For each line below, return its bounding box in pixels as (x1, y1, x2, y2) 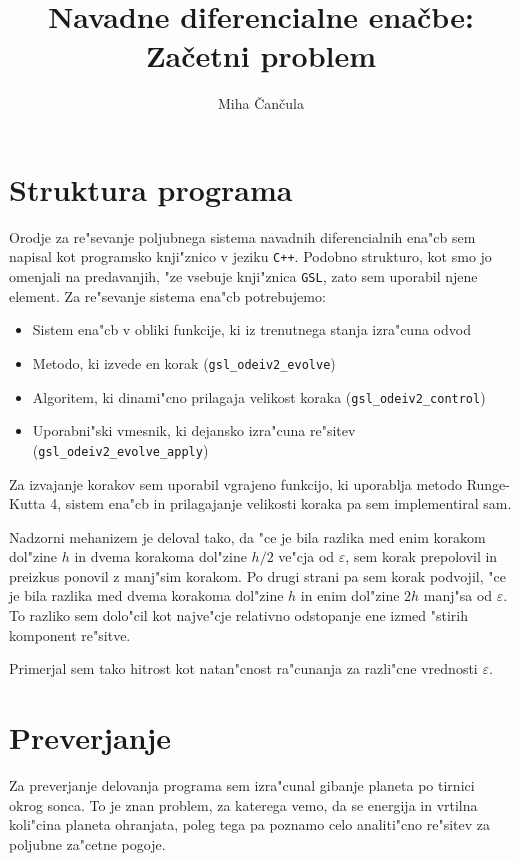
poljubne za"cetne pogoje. (9, 833, 166, 854)
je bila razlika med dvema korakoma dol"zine (9, 585, 284, 606)
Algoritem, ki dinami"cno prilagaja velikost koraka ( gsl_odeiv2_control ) (32, 386, 486, 407)
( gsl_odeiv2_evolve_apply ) (32, 439, 209, 460)
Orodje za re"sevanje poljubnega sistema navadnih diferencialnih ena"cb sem (9, 226, 476, 247)
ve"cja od (278, 546, 335, 567)
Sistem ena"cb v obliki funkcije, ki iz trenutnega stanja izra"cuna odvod (32, 319, 471, 340)
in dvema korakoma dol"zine (74, 546, 247, 567)
